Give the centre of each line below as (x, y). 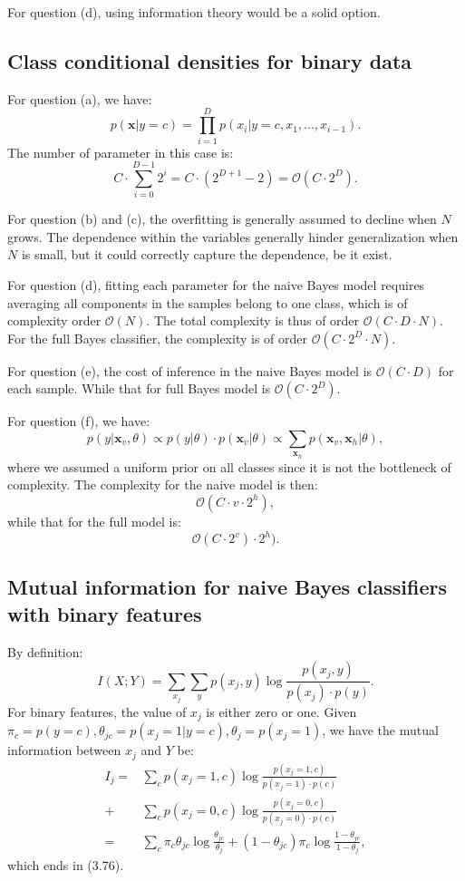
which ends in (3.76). (66, 865)
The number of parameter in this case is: (121, 152)
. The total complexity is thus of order (253, 320)
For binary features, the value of (97, 711)
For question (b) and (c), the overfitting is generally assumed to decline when (222, 219)
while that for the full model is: (94, 521)
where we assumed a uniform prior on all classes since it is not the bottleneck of (229, 466)
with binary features (105, 613)
